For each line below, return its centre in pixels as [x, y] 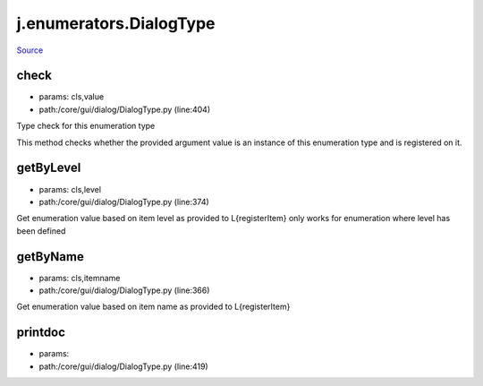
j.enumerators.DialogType [116, 23]
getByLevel [49, 168]
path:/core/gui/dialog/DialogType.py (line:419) [124, 366]
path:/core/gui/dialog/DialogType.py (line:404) [124, 109]
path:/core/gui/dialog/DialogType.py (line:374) [124, 202]
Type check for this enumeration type [86, 126]
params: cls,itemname [80, 278]
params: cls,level [70, 189]
